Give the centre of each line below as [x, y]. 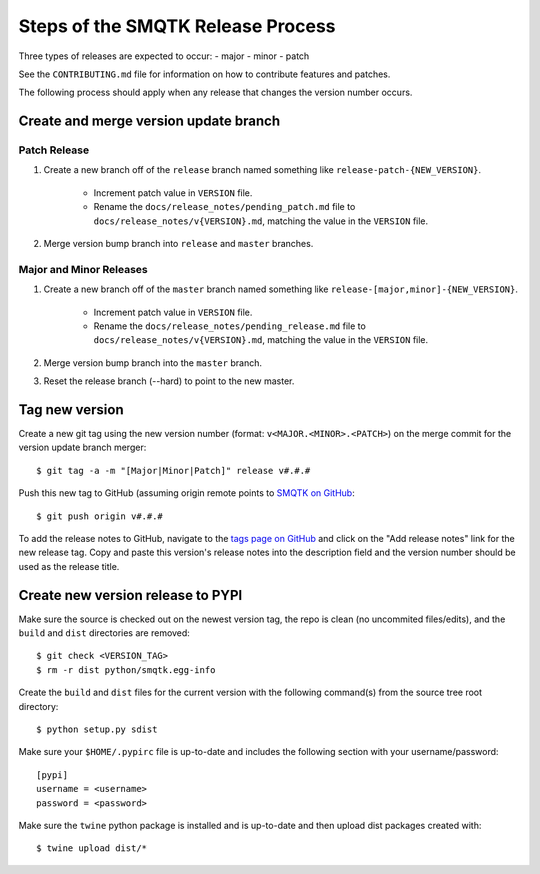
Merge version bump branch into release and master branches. [178, 244]
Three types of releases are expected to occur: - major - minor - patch [164, 56]
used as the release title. [69, 566]
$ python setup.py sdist [97, 729]
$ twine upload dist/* [92, 848]
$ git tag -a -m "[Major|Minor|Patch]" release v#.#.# [173, 470]
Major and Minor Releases [83, 269]
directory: [38, 706]
